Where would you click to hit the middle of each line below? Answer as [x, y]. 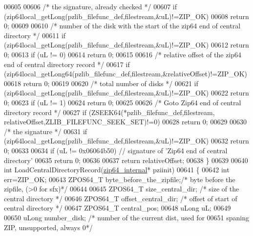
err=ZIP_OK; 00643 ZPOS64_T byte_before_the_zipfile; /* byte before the [120, 179]
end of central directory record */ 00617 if [67, 64]
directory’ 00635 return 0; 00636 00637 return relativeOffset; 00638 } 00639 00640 [126, 160]
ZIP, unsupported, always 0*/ [48, 227]
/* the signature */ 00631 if [46, 131]
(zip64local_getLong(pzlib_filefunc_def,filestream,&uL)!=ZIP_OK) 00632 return [126, 141]
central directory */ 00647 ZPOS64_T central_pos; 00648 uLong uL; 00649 [117, 208]
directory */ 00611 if [35, 35]
